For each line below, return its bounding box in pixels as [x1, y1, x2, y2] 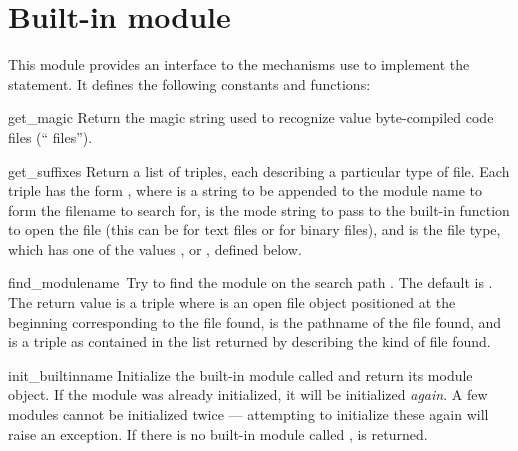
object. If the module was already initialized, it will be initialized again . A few [8, 384, 488, 405]
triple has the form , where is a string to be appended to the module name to [8, 180, 483, 201]
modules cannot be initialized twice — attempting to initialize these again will [8, 404, 489, 425]
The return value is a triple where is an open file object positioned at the [8, 292, 456, 313]
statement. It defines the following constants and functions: [8, 73, 371, 94]
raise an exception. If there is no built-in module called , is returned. [8, 423, 428, 444]
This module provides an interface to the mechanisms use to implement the [8, 54, 470, 75]
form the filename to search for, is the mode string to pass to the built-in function [8, 199, 510, 220]
